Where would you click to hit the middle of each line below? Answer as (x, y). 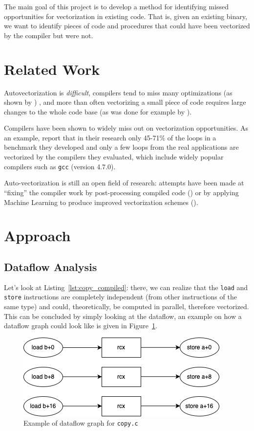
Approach (37, 236)
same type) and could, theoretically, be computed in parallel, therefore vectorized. (127, 306)
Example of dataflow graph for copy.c (81, 423)
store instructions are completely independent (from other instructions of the (120, 297)
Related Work (52, 69)
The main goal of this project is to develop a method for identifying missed (116, 6)
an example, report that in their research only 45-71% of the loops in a (110, 137)
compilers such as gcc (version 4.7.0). (60, 166)
